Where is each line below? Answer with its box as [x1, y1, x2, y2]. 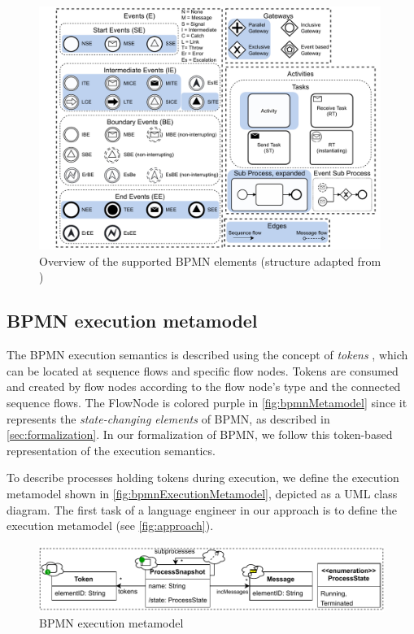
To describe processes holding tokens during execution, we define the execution [7, 469, 399, 486]
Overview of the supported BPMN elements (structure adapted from [39, 252, 381, 269]
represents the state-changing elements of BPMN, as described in [7, 410, 330, 427]
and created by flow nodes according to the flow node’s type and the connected [7, 378, 401, 395]
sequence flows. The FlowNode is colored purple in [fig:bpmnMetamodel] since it [7, 394, 407, 410]
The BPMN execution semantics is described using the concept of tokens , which [7, 346, 408, 363]
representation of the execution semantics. [7, 441, 216, 458]
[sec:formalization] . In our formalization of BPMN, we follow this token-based [7, 426, 393, 443]
